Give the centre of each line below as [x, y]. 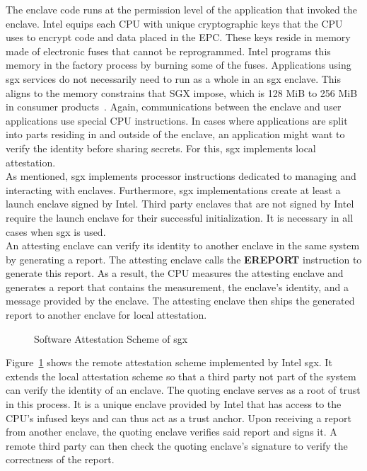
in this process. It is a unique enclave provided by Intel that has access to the [174, 404]
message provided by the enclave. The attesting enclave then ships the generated [180, 301]
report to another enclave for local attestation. [106, 315]
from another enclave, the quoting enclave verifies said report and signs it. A [171, 432]
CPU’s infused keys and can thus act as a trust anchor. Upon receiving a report [179, 418]
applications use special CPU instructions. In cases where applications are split [177, 120]
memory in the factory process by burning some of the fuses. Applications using [179, 65]
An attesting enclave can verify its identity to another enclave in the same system [183, 245]
